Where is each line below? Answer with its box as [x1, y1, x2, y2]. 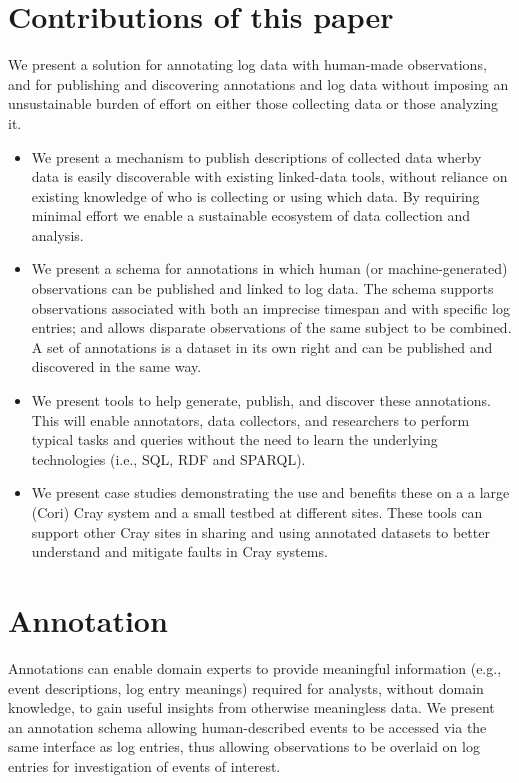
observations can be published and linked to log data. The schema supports [31, 278, 494, 299]
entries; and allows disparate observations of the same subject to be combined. [31, 317, 512, 338]
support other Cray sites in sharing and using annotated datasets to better [31, 521, 490, 542]
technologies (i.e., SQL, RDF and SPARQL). [31, 448, 306, 469]
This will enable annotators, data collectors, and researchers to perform [31, 409, 470, 430]
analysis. [31, 224, 84, 245]
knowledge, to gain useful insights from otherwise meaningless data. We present [8, 697, 495, 718]
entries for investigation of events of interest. [8, 755, 281, 776]
